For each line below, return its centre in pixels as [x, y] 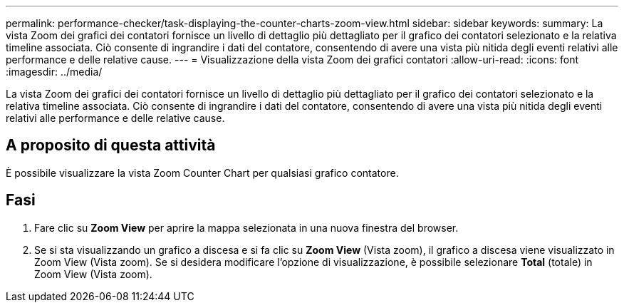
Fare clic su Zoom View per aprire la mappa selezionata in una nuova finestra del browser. [246, 227]
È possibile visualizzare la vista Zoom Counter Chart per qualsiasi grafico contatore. [202, 173]
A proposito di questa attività [111, 145]
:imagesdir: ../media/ [54, 72]
